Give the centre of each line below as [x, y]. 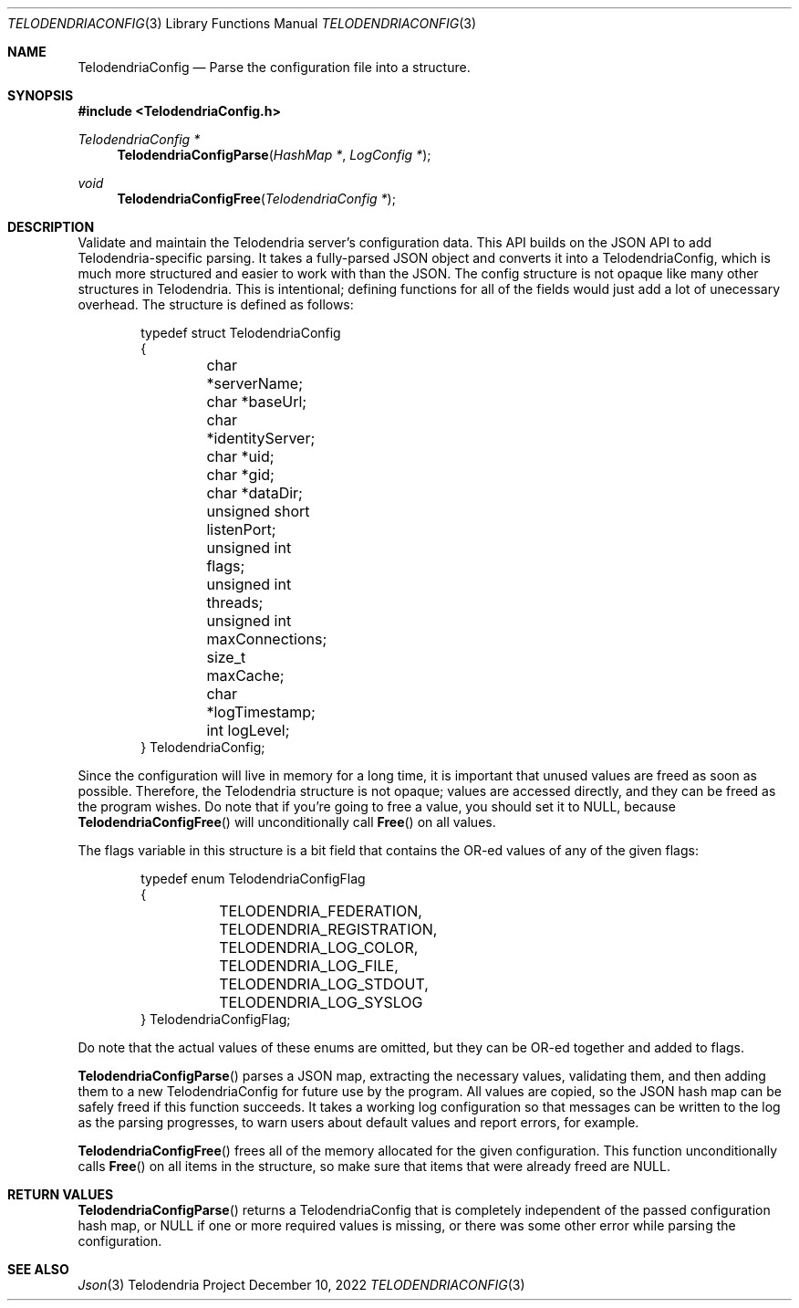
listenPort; [241, 529]
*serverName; [254, 383]
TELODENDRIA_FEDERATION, [321, 911]
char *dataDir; [254, 493]
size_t [226, 657]
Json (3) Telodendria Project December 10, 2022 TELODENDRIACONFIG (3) [301, 1285]
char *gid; [240, 475]
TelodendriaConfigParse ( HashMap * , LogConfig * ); [274, 155]
